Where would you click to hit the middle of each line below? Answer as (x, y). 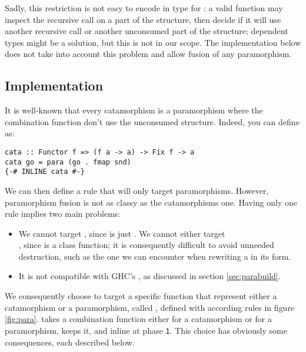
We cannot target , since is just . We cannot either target (122, 233)
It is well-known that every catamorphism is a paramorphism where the (134, 110)
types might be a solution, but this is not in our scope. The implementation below (153, 42)
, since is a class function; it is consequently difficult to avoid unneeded (146, 245)
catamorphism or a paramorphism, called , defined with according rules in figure (150, 307)
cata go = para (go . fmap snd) (68, 162)
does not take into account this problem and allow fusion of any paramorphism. (148, 54)
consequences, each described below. (70, 342)
